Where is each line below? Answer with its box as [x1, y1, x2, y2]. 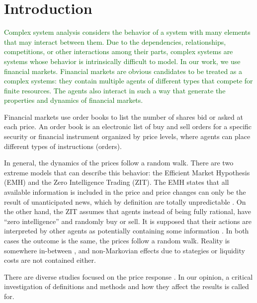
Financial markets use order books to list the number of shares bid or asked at [4, 111, 243, 122]
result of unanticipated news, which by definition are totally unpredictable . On [4, 196, 246, 207]
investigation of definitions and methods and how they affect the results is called [4, 281, 249, 292]
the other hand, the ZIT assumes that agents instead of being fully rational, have [4, 206, 252, 217]
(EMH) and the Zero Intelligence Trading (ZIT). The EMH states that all [4, 177, 229, 187]
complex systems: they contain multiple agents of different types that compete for [4, 76, 253, 86]
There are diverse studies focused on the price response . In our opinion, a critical [4, 271, 253, 282]
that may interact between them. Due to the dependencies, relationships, [4, 36, 226, 47]
